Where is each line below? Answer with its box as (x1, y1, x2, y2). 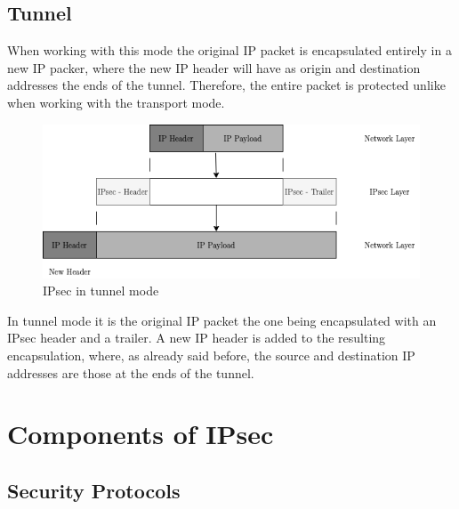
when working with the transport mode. (7, 93, 225, 111)
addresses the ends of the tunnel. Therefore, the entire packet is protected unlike (7, 76, 446, 94)
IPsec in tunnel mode (43, 281, 159, 300)
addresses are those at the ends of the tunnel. (7, 363, 254, 382)
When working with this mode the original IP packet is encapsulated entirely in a (7, 41, 452, 60)
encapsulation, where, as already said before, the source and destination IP (7, 345, 415, 364)
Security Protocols (7, 476, 181, 504)
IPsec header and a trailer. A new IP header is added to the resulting (7, 328, 386, 347)
